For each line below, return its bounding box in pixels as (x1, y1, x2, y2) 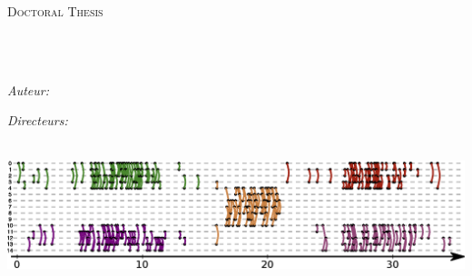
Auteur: (7, 80, 50, 99)
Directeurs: (7, 111, 68, 130)
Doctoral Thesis (7, 2, 103, 20)
